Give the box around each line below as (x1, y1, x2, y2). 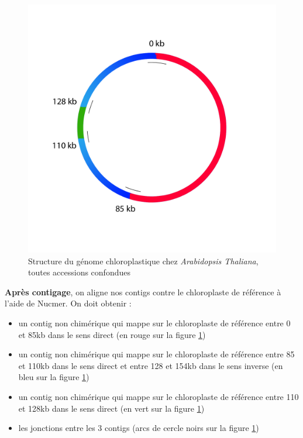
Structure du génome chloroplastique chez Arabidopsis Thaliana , (28, 254, 259, 267)
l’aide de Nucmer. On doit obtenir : (5, 297, 132, 309)
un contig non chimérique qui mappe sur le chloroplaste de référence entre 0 (18, 316, 291, 329)
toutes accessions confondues (28, 266, 130, 278)
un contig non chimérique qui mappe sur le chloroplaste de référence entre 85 (18, 348, 295, 360)
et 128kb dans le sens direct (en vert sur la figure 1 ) (18, 402, 205, 414)
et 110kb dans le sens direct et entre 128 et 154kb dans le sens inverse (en (18, 359, 283, 371)
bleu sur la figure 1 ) (18, 371, 89, 383)
